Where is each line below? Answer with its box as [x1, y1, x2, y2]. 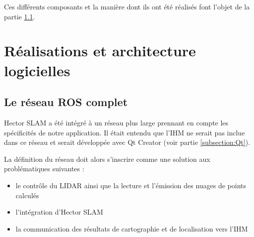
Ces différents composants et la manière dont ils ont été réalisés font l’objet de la [4, 1, 250, 11]
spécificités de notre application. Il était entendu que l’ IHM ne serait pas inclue [4, 127, 245, 137]
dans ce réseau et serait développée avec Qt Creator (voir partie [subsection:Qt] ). [4, 137, 251, 147]
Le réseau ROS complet [4, 94, 128, 110]
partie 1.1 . [4, 11, 35, 21]
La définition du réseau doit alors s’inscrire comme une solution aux [4, 153, 210, 164]
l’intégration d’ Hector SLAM [15, 207, 103, 217]
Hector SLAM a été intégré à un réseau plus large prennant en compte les [4, 117, 229, 127]
